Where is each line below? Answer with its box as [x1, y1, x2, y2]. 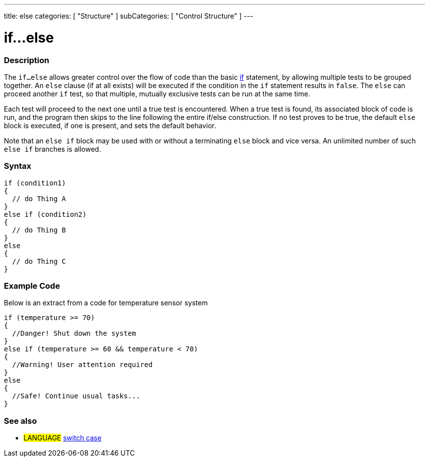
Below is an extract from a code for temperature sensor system [4, 299, 208, 307]
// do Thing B [12, 226, 66, 234]
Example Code [4, 281, 60, 291]
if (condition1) [4, 179, 66, 187]
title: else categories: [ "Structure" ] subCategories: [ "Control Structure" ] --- [4, 12, 253, 20]
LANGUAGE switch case [24, 434, 102, 442]
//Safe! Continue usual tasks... [12, 392, 141, 400]
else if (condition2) [4, 210, 87, 218]
